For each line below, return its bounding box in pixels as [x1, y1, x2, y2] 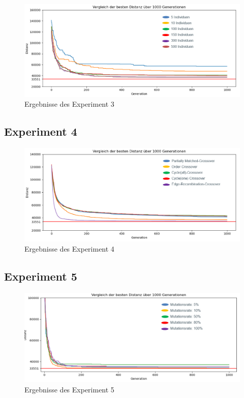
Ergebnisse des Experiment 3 [24, 99, 114, 109]
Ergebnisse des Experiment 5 [24, 384, 114, 394]
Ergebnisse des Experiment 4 [24, 243, 114, 254]
